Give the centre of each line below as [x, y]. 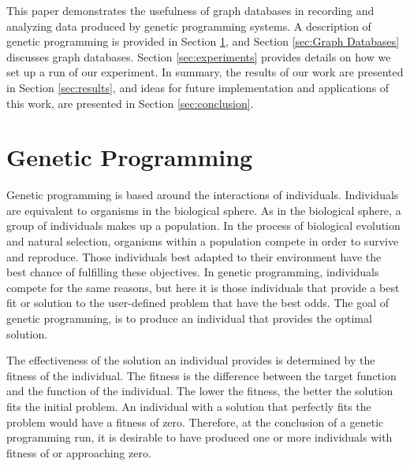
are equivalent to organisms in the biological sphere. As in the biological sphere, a [204, 210]
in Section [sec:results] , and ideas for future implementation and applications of [198, 87]
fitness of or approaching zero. [79, 452]
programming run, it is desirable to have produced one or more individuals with [199, 437]
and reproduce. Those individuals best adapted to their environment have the [194, 256]
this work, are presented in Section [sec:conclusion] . [130, 103]
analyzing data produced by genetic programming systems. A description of [189, 26]
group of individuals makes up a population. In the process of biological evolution [203, 226]
